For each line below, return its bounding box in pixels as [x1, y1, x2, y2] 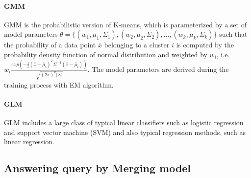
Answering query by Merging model [4, 160, 191, 176]
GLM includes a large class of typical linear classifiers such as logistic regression [4, 117, 244, 127]
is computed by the [176, 40, 234, 50]
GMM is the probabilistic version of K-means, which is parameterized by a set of [4, 19, 247, 29]
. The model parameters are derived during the [87, 64, 229, 74]
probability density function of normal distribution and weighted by [4, 49, 207, 59]
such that [219, 29, 248, 39]
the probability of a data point [4, 40, 96, 50]
